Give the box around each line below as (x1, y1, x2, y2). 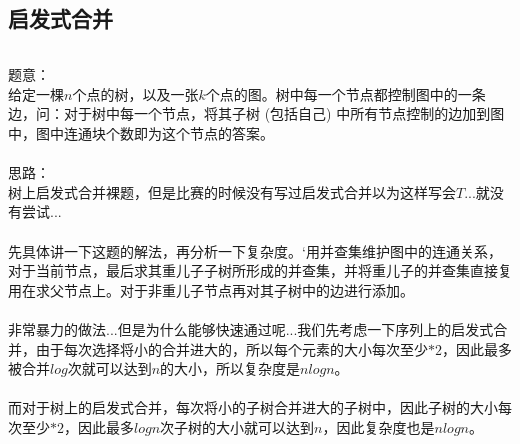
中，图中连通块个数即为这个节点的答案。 (8, 122, 274, 143)
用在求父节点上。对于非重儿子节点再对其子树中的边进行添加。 (8, 279, 414, 300)
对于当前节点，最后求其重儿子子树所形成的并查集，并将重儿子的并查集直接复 (8, 260, 512, 281)
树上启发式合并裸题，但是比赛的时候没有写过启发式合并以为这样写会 (8, 181, 456, 202)
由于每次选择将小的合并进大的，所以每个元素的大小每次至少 (35, 338, 428, 359)
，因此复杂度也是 (322, 416, 435, 437)
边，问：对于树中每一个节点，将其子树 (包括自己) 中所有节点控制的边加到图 (8, 103, 505, 124)
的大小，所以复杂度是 (160, 358, 301, 379)
